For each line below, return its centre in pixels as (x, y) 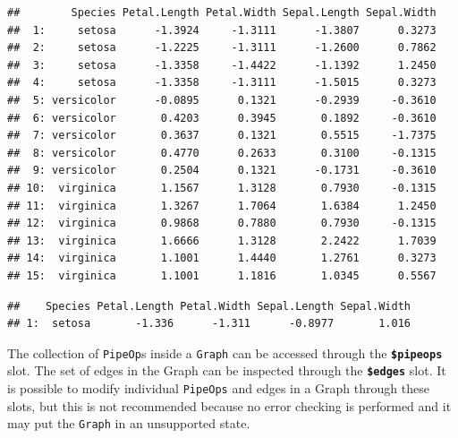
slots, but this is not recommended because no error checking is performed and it (229, 405)
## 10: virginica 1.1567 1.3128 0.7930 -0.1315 (222, 188)
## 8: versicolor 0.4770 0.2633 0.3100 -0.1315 (222, 153)
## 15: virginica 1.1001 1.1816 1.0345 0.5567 (222, 275)
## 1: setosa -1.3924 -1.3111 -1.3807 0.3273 (222, 30)
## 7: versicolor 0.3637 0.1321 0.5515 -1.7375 (222, 136)
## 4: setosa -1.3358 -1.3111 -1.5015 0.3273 (222, 83)
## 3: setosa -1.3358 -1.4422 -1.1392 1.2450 (222, 65)
